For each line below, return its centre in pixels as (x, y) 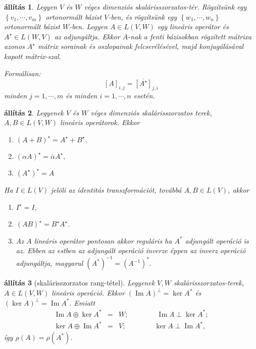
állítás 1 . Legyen (31, 7)
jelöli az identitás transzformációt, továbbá (116, 189)
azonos (14, 46)
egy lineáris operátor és (193, 26)
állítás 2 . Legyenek (34, 112)
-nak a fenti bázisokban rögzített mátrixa (190, 36)
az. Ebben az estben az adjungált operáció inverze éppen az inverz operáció (131, 250)
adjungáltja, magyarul (49, 263)
